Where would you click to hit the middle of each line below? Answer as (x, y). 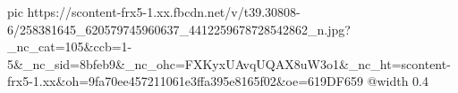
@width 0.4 (398, 81)
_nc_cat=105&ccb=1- (70, 46)
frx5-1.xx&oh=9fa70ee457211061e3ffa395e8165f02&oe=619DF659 (185, 81)
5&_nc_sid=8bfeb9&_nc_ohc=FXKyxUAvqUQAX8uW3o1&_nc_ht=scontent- (229, 63)
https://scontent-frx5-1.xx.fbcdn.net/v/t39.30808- (164, 12)
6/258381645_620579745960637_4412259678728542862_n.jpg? (179, 29)
